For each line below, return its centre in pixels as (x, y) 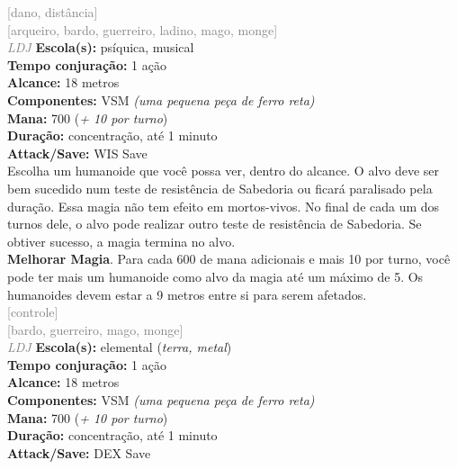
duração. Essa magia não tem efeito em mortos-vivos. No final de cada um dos (224, 206)
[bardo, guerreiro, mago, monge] (95, 329)
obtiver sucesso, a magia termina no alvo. (121, 241)
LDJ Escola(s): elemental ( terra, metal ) (120, 347)
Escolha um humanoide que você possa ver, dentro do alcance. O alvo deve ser (224, 171)
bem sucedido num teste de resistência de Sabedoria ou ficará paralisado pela (220, 188)
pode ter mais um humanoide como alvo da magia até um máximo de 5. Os (215, 276)
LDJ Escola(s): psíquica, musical (101, 47)
